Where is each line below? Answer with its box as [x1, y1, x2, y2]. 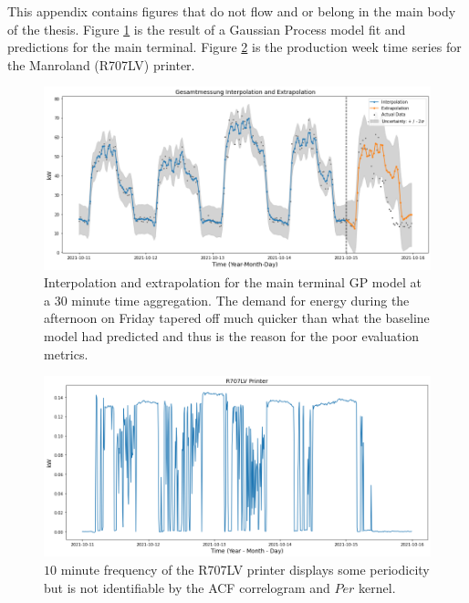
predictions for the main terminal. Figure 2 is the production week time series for [7, 37, 462, 57]
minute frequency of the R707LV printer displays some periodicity [60, 560, 430, 579]
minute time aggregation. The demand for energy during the [71, 290, 410, 309]
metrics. [44, 344, 89, 363]
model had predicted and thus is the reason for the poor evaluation [44, 327, 420, 346]
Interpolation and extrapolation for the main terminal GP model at [44, 273, 422, 292]
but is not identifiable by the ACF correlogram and [44, 577, 330, 597]
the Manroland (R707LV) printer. [7, 55, 195, 74]
